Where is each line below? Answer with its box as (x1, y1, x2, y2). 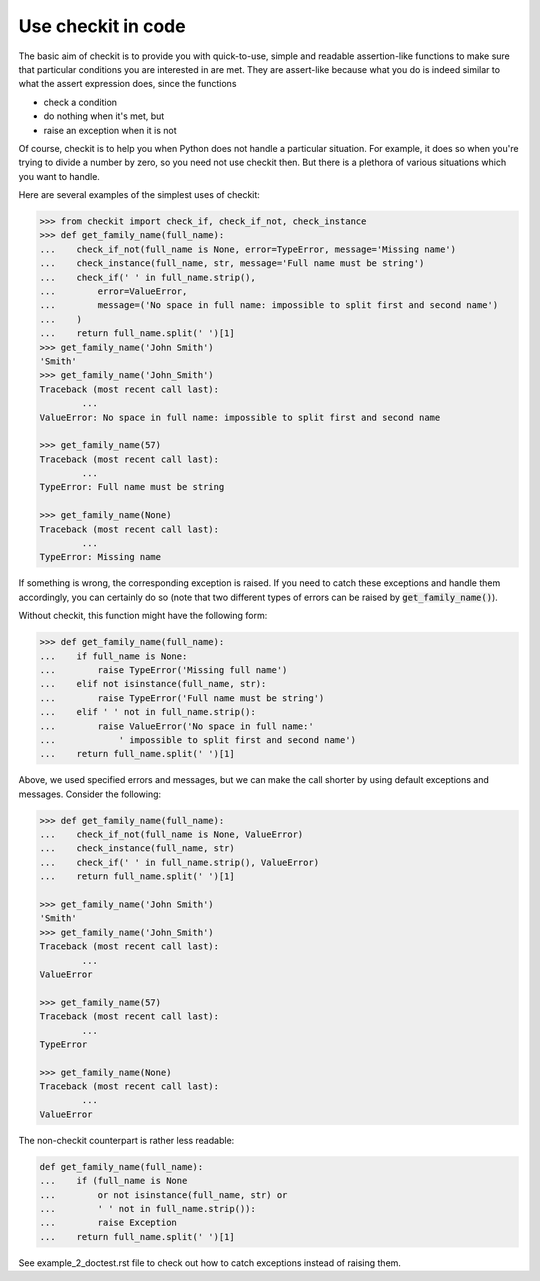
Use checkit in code (18, 15, 186, 37)
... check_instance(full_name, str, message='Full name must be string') (39, 258, 425, 269)
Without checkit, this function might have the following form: (18, 610, 268, 622)
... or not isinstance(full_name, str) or (39, 1189, 288, 1200)
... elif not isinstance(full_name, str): (39, 678, 267, 690)
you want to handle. (18, 170, 100, 182)
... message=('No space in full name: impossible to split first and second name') (39, 300, 499, 311)
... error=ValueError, (39, 286, 188, 297)
